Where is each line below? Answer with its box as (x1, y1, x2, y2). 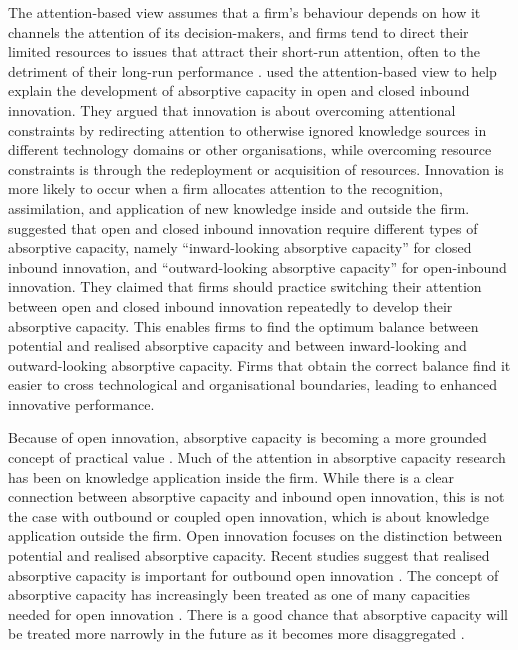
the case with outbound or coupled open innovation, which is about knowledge (8, 505, 489, 526)
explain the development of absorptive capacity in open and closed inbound (8, 80, 470, 101)
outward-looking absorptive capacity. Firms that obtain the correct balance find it (8, 354, 511, 375)
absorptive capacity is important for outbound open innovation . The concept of (8, 564, 499, 585)
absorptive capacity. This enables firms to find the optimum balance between (8, 315, 479, 336)
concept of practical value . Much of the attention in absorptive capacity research (8, 447, 506, 468)
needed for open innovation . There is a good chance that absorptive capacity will (8, 603, 509, 624)
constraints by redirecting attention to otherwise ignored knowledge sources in (8, 119, 487, 140)
